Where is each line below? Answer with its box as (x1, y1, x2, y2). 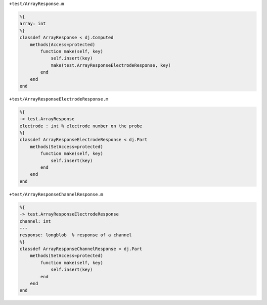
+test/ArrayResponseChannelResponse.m (9, 191, 103, 197)
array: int (19, 21, 46, 27)
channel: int (19, 218, 51, 224)
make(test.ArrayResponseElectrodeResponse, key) (50, 62, 171, 68)
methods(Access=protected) (30, 42, 96, 47)
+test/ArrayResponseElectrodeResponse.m (9, 96, 109, 102)
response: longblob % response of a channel (19, 232, 132, 238)
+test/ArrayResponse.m (9, 1, 64, 6)
